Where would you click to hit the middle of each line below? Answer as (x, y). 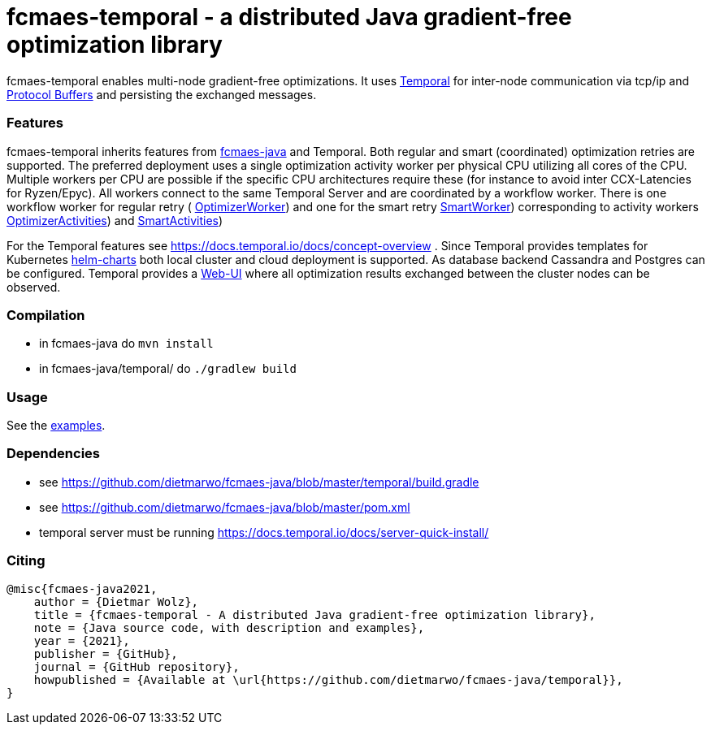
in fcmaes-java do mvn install (126, 344)
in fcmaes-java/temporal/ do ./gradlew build (168, 369)
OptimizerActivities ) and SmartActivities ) (115, 220)
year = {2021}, (82, 640)
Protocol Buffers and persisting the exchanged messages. (162, 94)
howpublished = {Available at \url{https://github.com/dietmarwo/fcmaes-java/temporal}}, (328, 679)
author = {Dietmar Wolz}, (116, 601)
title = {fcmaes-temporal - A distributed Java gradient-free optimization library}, (314, 614)
